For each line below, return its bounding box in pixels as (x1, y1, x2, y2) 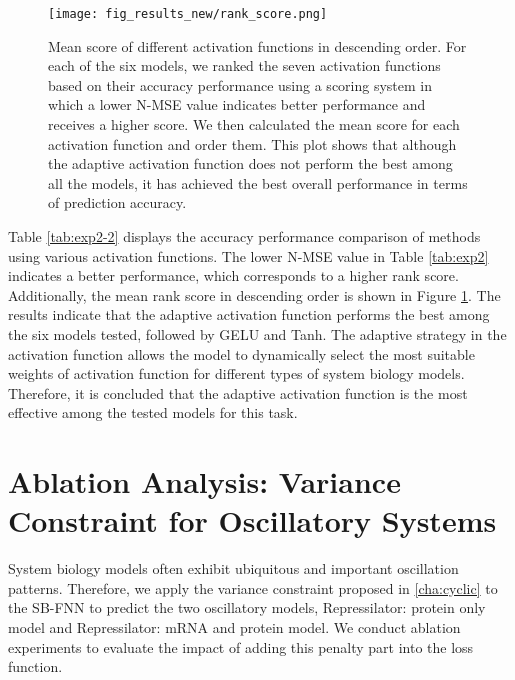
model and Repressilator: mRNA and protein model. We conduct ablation (8, 617, 461, 638)
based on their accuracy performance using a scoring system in (48, 74, 433, 95)
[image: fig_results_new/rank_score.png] (48, 7, 328, 21)
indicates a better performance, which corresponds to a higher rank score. (8, 265, 459, 286)
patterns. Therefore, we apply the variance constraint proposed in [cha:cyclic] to (8, 577, 498, 598)
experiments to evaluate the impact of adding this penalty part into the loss (8, 636, 474, 657)
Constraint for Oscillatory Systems (8, 500, 497, 541)
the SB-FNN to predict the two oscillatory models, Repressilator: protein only (8, 597, 486, 618)
